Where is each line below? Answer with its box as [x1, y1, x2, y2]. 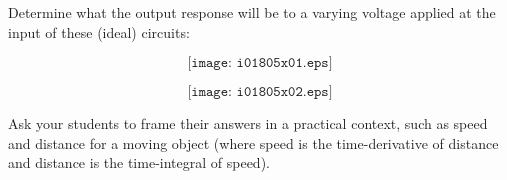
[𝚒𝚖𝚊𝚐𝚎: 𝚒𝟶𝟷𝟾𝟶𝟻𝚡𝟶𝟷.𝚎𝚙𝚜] [187, 56, 333, 71]
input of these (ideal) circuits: [8, 21, 190, 42]
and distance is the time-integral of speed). [8, 152, 270, 173]
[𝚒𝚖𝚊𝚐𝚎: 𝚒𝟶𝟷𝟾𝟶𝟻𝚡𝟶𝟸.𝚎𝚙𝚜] [187, 85, 333, 100]
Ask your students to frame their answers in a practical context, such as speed [8, 113, 488, 134]
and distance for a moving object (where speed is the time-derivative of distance [8, 132, 499, 153]
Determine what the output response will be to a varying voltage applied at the [8, 2, 496, 22]
